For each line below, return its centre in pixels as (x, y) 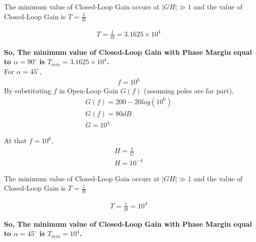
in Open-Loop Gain (89, 91)
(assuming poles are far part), (189, 91)
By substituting (28, 91)
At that (15, 141)
